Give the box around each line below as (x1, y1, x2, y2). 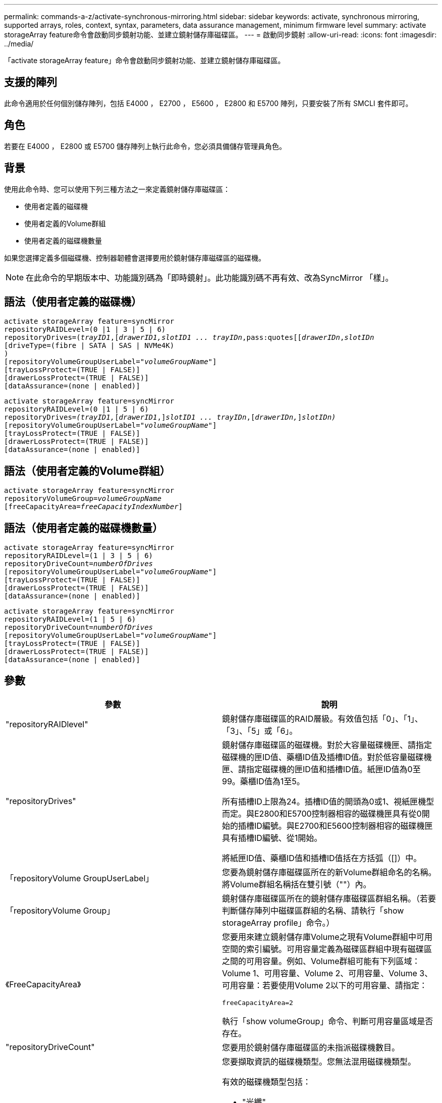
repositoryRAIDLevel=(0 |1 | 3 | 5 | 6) (4, 325, 166, 334)
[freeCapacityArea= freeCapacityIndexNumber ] (4, 503, 183, 511)
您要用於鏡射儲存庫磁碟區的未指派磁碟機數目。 (222, 1042, 400, 1052)
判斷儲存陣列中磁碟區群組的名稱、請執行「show (222, 905, 404, 916)
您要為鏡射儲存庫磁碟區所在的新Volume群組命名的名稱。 (222, 867, 436, 877)
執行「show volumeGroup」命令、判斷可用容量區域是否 (222, 1016, 433, 1026)
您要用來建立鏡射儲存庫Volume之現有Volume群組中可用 (222, 931, 433, 942)
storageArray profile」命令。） (222, 917, 335, 928)
